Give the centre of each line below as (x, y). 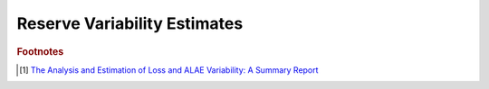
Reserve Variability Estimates (130, 23)
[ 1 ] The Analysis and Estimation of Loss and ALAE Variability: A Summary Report (169, 70)
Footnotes (40, 51)
